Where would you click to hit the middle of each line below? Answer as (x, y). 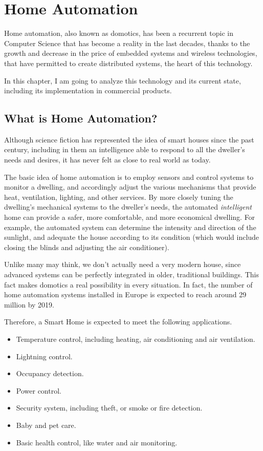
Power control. (39, 390)
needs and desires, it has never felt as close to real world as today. (107, 160)
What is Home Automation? (81, 118)
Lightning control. (44, 356)
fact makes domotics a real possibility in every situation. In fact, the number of (128, 284)
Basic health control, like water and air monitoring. (97, 442)
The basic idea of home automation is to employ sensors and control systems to (129, 177)
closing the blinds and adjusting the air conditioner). (87, 247)
